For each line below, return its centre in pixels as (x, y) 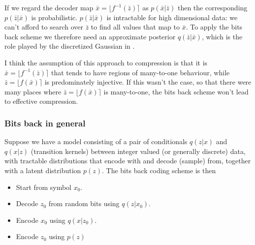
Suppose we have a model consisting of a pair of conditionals (96, 141)
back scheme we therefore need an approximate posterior (90, 36)
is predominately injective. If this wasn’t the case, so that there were (148, 82)
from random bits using (84, 203)
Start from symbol (44, 187)
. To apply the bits (214, 27)
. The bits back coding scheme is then (159, 170)
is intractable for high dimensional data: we (172, 17)
